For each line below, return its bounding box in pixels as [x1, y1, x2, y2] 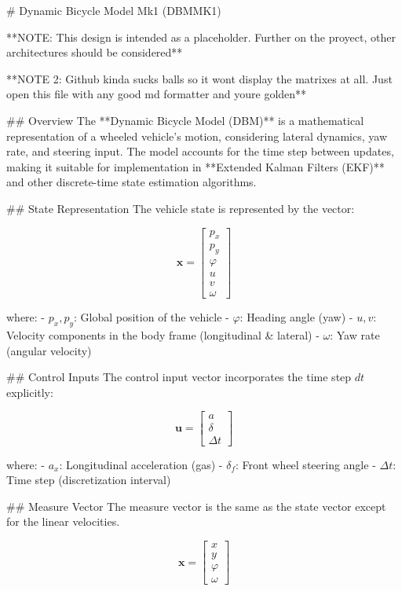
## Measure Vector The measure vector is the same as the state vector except [6, 497, 386, 514]
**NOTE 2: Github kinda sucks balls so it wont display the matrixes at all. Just [6, 70, 393, 86]
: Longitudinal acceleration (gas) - [59, 456, 223, 472]
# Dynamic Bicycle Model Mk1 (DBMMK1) [6, 2, 221, 18]
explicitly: [6, 384, 53, 400]
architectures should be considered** [6, 44, 183, 61]
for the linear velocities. [6, 513, 120, 530]
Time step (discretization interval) [6, 472, 171, 488]
